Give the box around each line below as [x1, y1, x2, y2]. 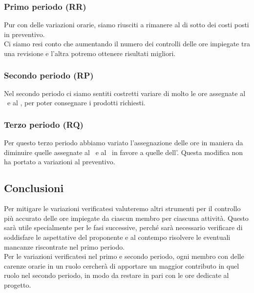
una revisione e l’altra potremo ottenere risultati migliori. [4, 48, 176, 58]
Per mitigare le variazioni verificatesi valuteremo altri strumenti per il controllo [4, 203, 241, 214]
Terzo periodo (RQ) [4, 118, 84, 130]
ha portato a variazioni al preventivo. [4, 156, 115, 167]
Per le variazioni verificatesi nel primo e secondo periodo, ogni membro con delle [4, 251, 244, 261]
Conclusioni [4, 180, 64, 195]
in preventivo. [4, 29, 45, 39]
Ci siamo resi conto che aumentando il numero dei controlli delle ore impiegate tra [4, 39, 250, 49]
